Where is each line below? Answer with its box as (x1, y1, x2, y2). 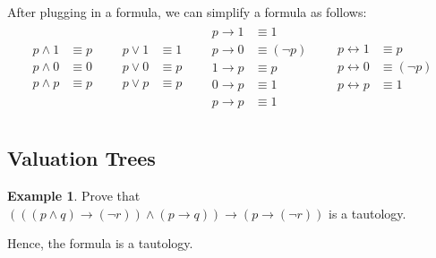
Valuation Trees (7, 144, 156, 172)
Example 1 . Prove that (7, 186, 141, 205)
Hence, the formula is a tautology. (7, 234, 193, 253)
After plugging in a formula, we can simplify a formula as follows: (7, 3, 367, 21)
